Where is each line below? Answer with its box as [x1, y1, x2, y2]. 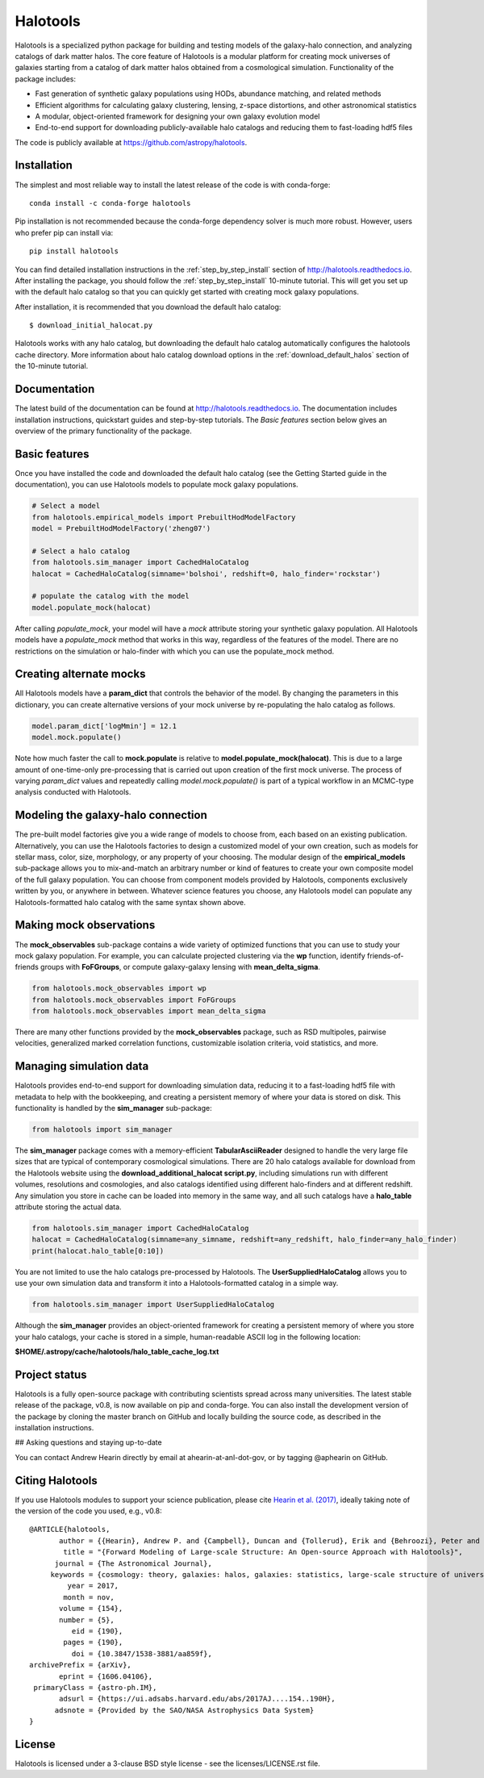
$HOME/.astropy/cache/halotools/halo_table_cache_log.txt [15, 1346, 219, 1356]
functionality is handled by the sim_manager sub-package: [15, 1104, 213, 1113]
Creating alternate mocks [15, 667, 146, 681]
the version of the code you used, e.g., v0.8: [15, 1506, 163, 1516]
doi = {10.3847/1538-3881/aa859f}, [71, 1649, 213, 1658]
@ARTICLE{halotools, [29, 1525, 111, 1534]
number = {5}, [59, 1615, 115, 1625]
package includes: [15, 73, 77, 84]
